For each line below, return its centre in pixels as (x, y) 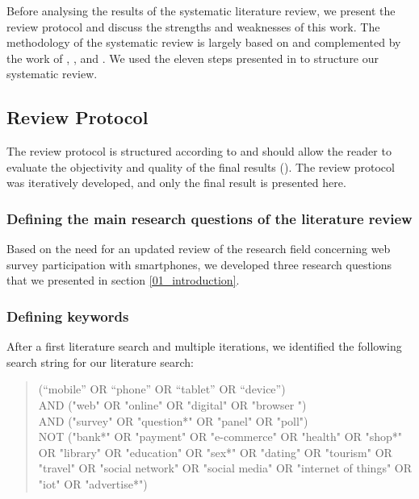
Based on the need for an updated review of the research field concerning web (199, 249)
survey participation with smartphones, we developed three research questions (199, 264)
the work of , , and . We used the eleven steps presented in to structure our (193, 58)
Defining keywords (68, 316)
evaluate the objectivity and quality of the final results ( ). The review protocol (201, 166)
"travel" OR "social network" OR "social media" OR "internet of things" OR (225, 468)
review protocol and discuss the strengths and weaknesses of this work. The (193, 26)
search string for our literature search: (100, 362)
